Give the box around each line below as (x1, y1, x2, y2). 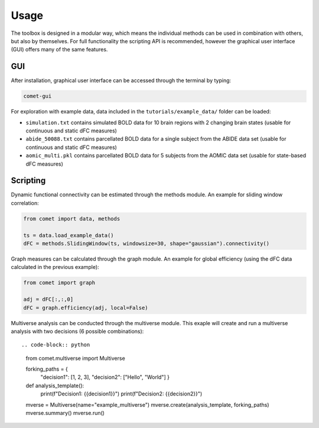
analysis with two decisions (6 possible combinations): (11, 328, 144, 335)
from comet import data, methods (23, 215, 121, 222)
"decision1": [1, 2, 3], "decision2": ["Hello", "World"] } (40, 374, 170, 381)
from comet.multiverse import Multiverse (25, 355, 125, 362)
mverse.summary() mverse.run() (25, 410, 105, 417)
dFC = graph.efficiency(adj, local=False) (23, 304, 148, 311)
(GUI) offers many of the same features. (11, 46, 108, 53)
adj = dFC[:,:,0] (23, 296, 74, 303)
